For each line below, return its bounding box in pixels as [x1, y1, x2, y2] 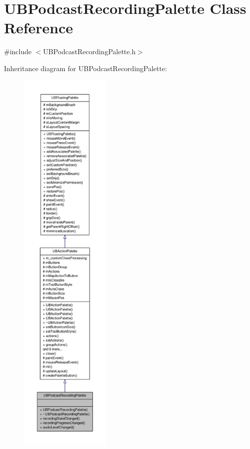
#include [4, 46, 32, 57]
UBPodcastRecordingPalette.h [43, 46, 136, 57]
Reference [4, 17, 73, 38]
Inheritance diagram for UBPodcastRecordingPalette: [4, 63, 167, 73]
